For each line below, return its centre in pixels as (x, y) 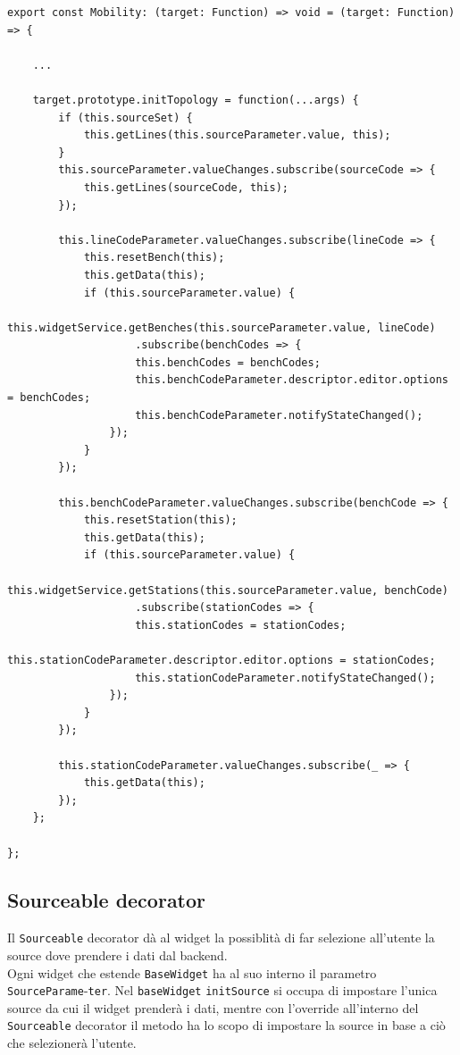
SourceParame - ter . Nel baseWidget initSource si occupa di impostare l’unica (222, 990)
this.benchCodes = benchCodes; (228, 362)
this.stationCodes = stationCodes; (241, 625)
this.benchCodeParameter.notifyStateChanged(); (279, 415)
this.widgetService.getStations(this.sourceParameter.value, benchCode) (228, 590)
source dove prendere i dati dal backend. (117, 955)
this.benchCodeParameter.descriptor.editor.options (292, 380)
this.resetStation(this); (160, 520)
